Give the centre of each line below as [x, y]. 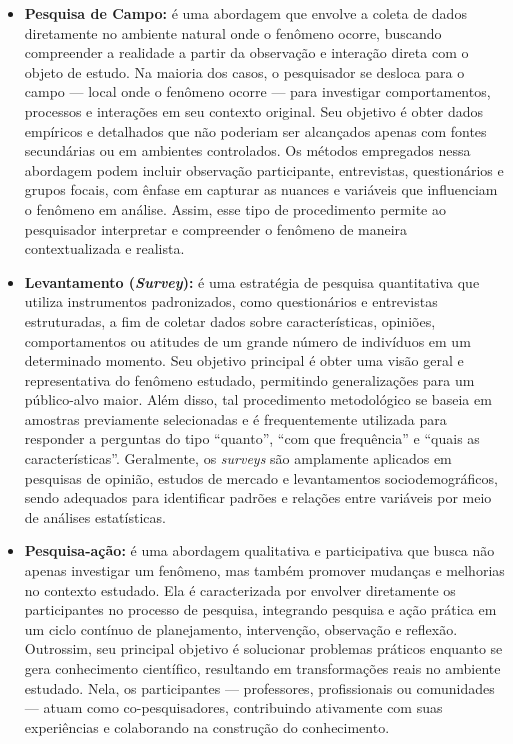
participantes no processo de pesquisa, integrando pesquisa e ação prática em [260, 609]
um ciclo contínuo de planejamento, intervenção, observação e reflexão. [241, 628]
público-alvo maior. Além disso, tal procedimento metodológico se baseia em [258, 399]
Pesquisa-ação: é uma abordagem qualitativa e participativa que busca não [259, 550]
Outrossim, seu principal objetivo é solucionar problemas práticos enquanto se [263, 648]
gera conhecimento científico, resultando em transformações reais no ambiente [262, 668]
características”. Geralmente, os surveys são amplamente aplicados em [238, 458]
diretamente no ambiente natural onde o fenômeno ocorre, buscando [233, 32]
